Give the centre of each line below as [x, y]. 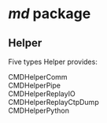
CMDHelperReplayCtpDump [54, 102]
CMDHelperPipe [35, 85]
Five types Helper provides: [53, 61]
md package [50, 14]
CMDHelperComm [38, 77]
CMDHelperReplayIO [42, 94]
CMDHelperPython [39, 110]
